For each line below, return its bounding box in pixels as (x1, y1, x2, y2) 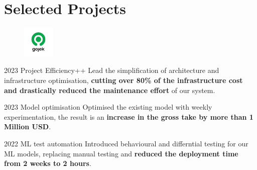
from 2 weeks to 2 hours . (4, 158, 91, 168)
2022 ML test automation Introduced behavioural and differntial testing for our (4, 138, 248, 148)
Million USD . (4, 121, 51, 132)
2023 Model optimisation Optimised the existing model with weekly (4, 102, 212, 112)
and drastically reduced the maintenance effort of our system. (4, 84, 215, 95)
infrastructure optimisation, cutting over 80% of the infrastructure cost (4, 75, 243, 85)
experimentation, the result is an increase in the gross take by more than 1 (4, 111, 253, 122)
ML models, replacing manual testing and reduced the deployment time (4, 148, 238, 158)
